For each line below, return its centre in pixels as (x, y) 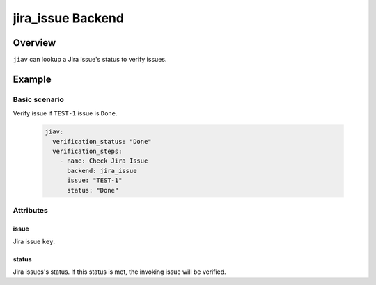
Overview (34, 43)
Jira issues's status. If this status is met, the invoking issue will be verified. (119, 272)
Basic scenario (38, 99)
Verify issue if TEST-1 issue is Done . (65, 113)
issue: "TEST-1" (95, 180)
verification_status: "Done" (102, 141)
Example (32, 79)
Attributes (30, 210)
